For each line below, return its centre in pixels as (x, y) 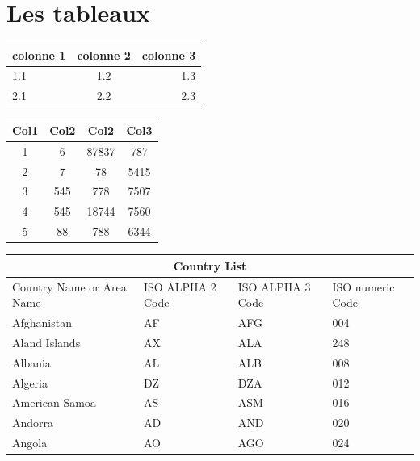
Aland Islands (46, 342)
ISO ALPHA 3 (274, 286)
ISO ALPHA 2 (180, 286)
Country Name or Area (69, 286)
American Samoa (54, 402)
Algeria (30, 382)
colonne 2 (104, 54)
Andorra (33, 423)
